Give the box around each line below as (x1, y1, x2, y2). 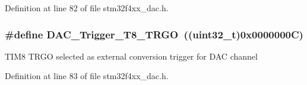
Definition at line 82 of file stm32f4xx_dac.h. (5, 2, 169, 14)
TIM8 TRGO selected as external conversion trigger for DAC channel (5, 50, 258, 62)
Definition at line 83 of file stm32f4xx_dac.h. (5, 70, 169, 82)
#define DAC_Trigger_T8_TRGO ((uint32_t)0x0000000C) (5, 27, 303, 41)
